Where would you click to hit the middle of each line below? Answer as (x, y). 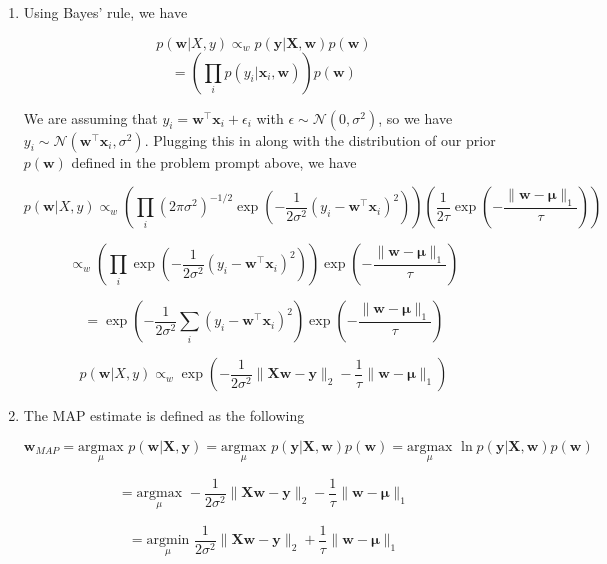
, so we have (415, 117)
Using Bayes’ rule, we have (105, 12)
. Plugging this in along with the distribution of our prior (320, 139)
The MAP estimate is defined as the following (164, 415)
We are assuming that (90, 117)
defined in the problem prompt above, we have (214, 161)
